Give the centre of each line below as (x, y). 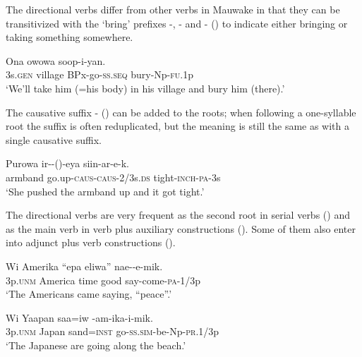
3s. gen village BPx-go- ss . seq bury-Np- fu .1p (99, 74)
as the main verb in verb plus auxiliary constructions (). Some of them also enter (181, 228)
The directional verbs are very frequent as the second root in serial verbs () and (178, 215)
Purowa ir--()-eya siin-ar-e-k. (67, 163)
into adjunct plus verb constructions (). (91, 242)
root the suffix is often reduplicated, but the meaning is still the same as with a (178, 126)
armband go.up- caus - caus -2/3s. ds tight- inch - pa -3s (113, 177)
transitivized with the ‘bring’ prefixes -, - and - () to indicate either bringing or (177, 23)
